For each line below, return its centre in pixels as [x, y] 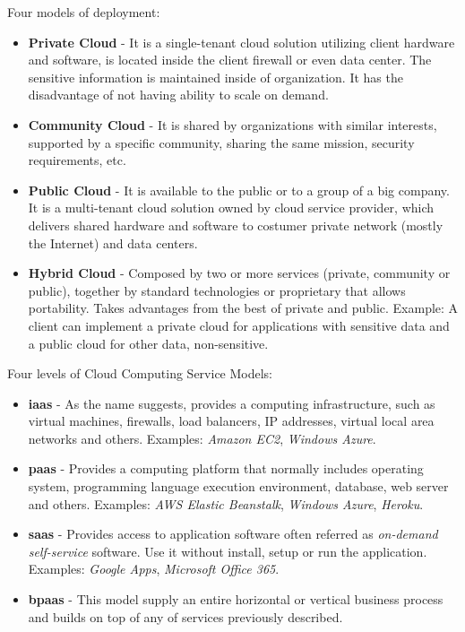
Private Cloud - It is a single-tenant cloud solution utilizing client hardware [241, 42]
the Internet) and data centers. [113, 242]
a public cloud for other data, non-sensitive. [148, 343]
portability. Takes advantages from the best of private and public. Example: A [243, 308]
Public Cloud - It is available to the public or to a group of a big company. [239, 190]
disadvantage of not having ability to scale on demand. [178, 95]
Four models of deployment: [84, 12]
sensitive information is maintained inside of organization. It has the [215, 77]
